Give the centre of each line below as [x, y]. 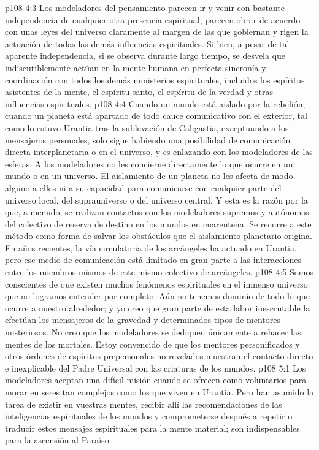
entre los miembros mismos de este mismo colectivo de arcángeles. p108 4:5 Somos [159, 272]
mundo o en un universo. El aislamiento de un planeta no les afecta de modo [149, 176]
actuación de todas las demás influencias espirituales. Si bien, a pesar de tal [147, 43]
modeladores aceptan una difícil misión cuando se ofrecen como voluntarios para [156, 380]
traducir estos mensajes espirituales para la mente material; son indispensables [152, 428]
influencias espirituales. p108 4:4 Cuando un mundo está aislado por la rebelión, [155, 103]
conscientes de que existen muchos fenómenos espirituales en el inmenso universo [156, 284]
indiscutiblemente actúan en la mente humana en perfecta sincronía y [136, 67]
